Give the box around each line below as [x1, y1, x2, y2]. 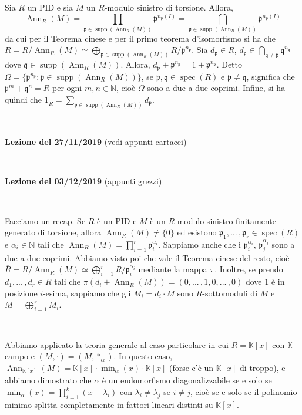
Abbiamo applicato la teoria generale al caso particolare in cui [5, 338, 229, 350]
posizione [5, 286, 38, 299]
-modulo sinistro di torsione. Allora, [104, 1, 233, 13]
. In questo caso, [113, 350, 173, 362]
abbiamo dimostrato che [5, 374, 92, 386]
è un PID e [97, 214, 137, 227]
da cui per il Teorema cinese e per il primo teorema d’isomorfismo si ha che [5, 32, 276, 44]
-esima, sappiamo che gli [43, 286, 131, 299]
